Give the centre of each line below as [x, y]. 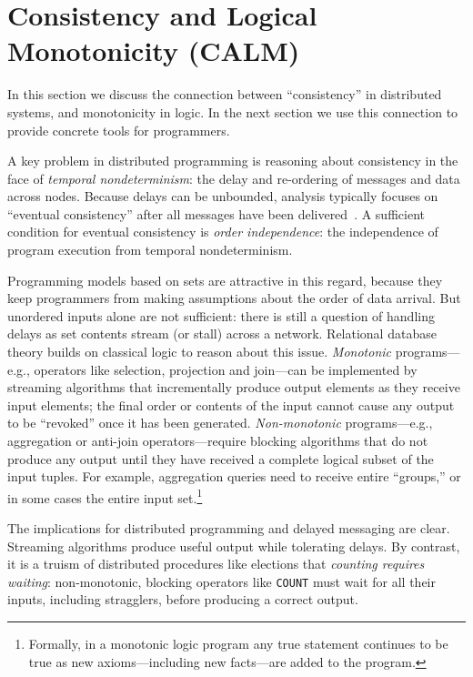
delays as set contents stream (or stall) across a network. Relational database [222, 333]
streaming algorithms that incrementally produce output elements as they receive [234, 387]
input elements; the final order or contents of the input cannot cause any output [231, 404]
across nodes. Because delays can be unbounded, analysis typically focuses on [223, 196]
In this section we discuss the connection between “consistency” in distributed [225, 94]
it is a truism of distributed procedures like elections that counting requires [216, 564]
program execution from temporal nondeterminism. [150, 250]
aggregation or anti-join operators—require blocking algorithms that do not [218, 440]
